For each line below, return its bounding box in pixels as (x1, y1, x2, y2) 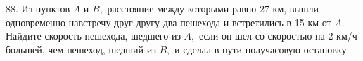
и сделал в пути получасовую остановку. (174, 42, 350, 56)
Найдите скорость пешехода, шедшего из (6, 28, 181, 43)
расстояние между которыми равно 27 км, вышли (107, 1, 319, 15)
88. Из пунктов (6, 1, 70, 15)
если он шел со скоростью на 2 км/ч (199, 28, 357, 43)
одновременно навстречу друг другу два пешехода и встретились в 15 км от (6, 15, 331, 29)
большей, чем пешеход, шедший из (6, 42, 156, 56)
